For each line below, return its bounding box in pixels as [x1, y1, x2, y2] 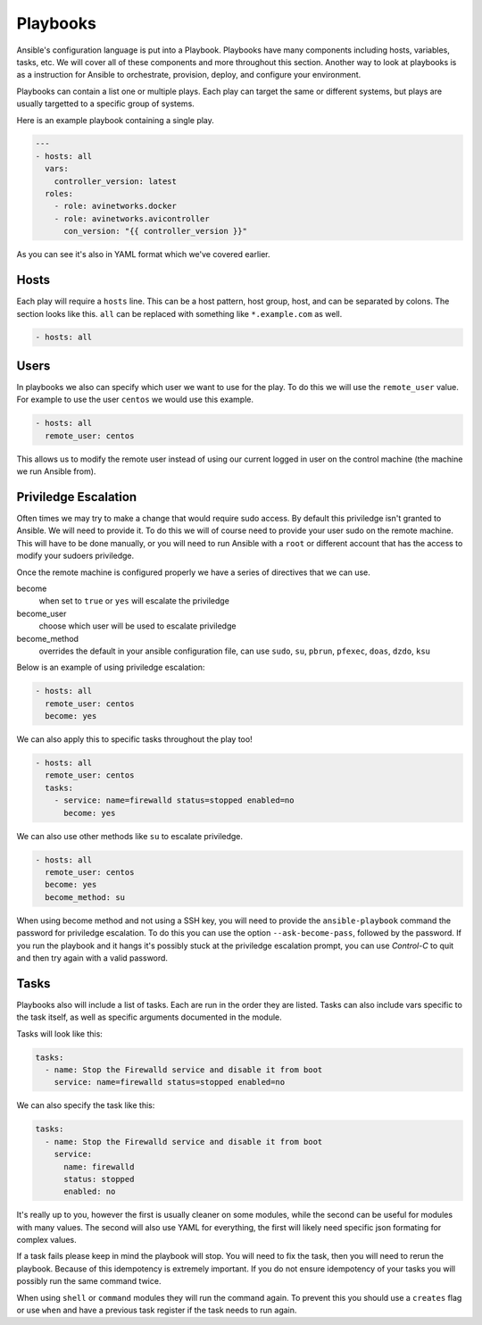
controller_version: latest [54, 176, 178, 187]
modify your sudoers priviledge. [16, 550, 135, 562]
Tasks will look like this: [16, 1028, 103, 1039]
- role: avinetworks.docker [54, 201, 178, 212]
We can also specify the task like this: [16, 1100, 155, 1111]
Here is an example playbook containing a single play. [16, 114, 214, 125]
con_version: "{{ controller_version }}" [63, 226, 247, 237]
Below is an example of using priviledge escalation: [16, 662, 205, 673]
